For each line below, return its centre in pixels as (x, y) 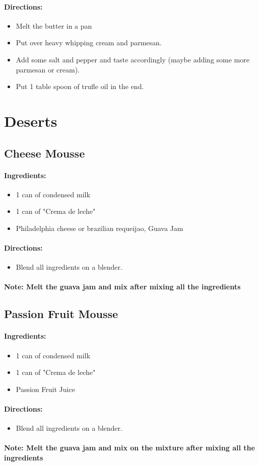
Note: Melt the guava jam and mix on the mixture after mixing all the (129, 448)
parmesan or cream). (48, 69)
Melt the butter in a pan (54, 25)
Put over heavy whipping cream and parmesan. (89, 43)
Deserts (31, 121)
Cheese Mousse (45, 153)
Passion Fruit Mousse (61, 314)
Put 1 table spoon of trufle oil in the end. (80, 86)
